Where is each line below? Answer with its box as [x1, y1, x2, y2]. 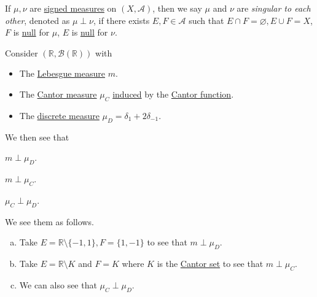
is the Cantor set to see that [157, 256, 264, 269]
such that [189, 13, 224, 26]
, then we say [152, 2, 202, 14]
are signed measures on [29, 2, 117, 14]
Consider [5, 46, 38, 59]
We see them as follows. [5, 215, 94, 228]
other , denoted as [5, 13, 70, 26]
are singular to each [237, 2, 311, 14]
